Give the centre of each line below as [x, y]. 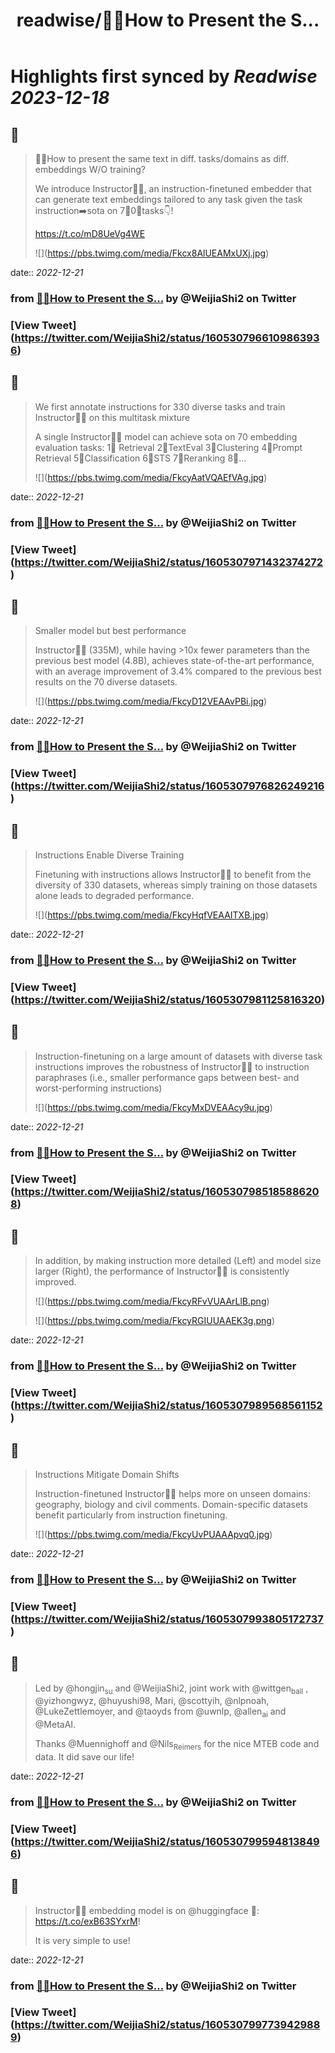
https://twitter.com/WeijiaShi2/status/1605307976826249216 [169, 786]
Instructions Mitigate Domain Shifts [107, 1474]
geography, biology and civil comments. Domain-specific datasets [171, 1504]
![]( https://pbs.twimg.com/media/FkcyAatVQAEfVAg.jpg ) [151, 477]
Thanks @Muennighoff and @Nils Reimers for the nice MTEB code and [177, 1745]
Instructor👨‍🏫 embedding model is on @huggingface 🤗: [147, 1910]
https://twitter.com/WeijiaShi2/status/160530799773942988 [167, 2025]
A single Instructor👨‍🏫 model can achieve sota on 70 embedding [166, 436]
